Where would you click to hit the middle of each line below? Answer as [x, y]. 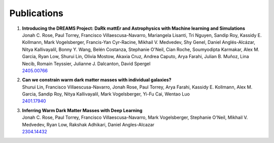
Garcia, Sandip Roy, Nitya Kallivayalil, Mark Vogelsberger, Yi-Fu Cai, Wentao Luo [106, 94]
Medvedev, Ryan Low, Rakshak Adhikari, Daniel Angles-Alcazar [88, 124]
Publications [36, 13]
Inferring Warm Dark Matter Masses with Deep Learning [82, 110]
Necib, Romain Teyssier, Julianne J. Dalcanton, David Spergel [86, 64]
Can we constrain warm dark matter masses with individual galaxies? [97, 80]
